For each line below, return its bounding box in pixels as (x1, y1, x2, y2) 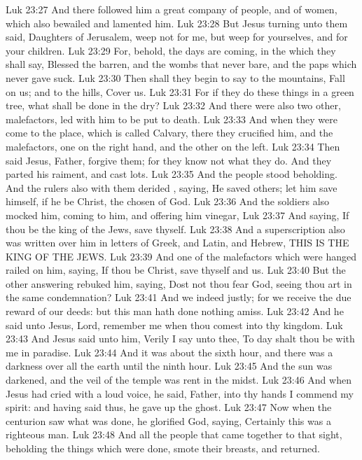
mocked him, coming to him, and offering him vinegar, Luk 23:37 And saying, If (6, 207, 349, 222)
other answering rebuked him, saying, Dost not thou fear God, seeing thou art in (6, 276, 352, 291)
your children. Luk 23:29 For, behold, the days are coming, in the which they (6, 43, 336, 57)
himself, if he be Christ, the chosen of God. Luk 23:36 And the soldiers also (6, 194, 330, 209)
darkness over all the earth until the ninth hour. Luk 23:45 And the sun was (6, 358, 333, 373)
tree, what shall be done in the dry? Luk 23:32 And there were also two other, (6, 98, 341, 113)
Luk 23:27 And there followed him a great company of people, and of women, (6, 2, 337, 16)
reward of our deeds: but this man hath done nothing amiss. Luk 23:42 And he (6, 304, 344, 319)
